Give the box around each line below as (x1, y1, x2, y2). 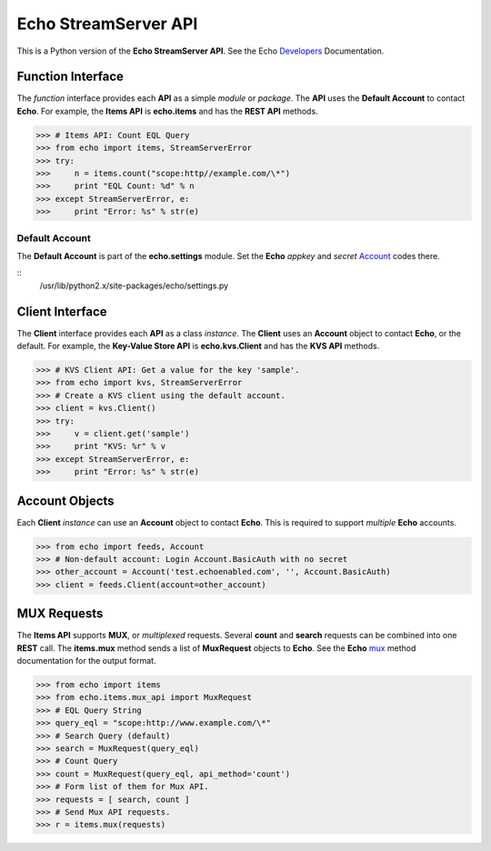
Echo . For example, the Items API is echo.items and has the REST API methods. (16, 105, 318, 116)
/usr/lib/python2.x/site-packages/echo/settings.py (39, 280, 229, 291)
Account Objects (16, 493, 115, 508)
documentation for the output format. (16, 656, 156, 666)
